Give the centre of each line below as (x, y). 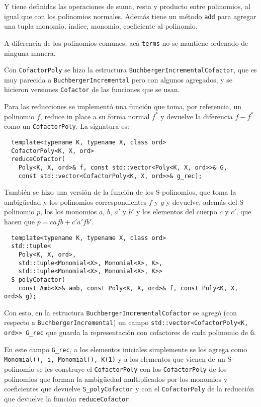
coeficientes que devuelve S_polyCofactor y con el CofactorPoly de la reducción (129, 389)
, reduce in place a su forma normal (95, 116)
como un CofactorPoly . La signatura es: (67, 126)
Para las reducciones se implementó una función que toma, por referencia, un (123, 106)
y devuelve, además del (202, 201)
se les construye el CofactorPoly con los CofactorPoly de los (132, 369)
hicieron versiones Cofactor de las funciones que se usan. (92, 89)
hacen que (20, 221)
